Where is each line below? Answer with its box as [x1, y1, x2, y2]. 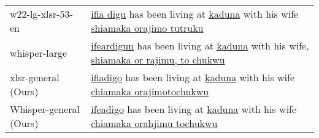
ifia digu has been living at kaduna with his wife [91, 7, 299, 21]
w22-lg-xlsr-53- [10, 7, 73, 21]
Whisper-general [10, 102, 80, 116]
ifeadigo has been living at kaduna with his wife [91, 102, 297, 116]
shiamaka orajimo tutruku [91, 21, 204, 35]
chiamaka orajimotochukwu [91, 84, 209, 98]
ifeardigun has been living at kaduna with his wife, [91, 38, 309, 53]
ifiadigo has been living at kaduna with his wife [91, 70, 294, 84]
